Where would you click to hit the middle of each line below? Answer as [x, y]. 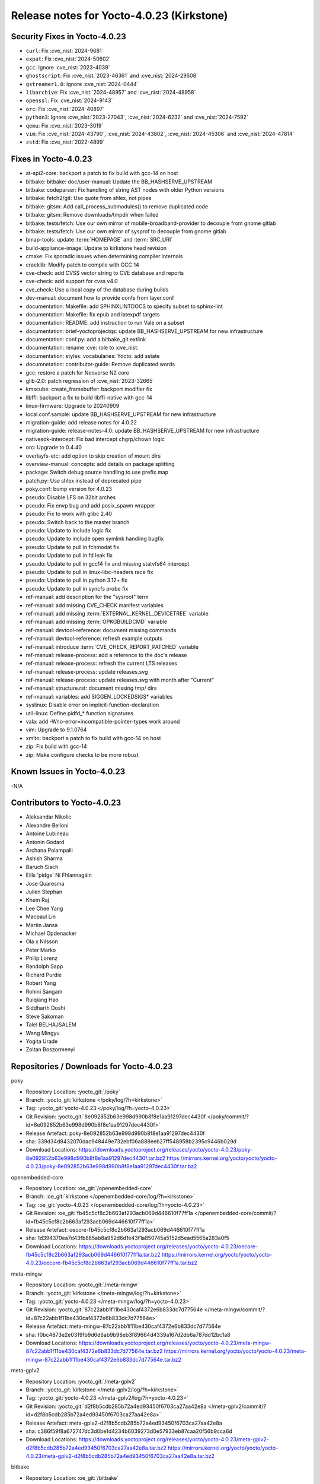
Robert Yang [41, 983]
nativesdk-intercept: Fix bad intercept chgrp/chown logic [95, 439]
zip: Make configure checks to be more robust [82, 754]
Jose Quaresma [45, 883]
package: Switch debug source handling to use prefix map [97, 473]
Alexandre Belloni [47, 825]
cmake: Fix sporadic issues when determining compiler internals [104, 256]
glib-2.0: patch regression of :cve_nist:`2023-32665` [90, 381]
